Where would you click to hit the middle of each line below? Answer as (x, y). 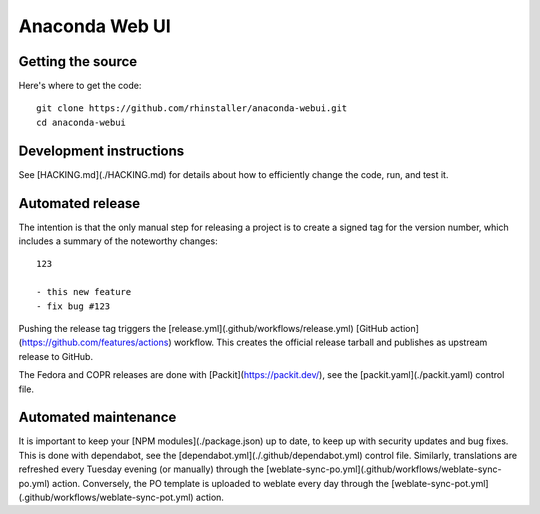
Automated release (79, 203)
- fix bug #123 (73, 306)
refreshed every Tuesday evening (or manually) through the (141, 469)
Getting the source (78, 61)
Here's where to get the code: (80, 86)
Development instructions (101, 150)
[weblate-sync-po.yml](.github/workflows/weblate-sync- (384, 469)
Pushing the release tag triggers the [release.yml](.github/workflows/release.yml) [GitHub (203, 328)
